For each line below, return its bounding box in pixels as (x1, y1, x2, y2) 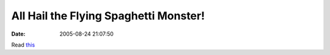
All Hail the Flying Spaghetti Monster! (11, 9, 205, 22)
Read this (11, 41, 35, 48)
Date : (11, 30, 26, 37)
